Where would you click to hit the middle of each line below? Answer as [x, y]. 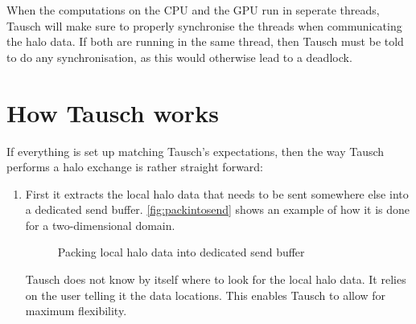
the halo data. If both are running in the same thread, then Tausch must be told [205, 41]
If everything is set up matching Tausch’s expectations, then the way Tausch [196, 151]
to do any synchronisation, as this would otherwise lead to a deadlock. [179, 57]
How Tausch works [113, 112]
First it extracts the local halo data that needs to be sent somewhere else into [217, 193]
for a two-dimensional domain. [100, 225]
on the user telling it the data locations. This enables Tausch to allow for [206, 295]
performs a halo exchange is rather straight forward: [135, 167]
